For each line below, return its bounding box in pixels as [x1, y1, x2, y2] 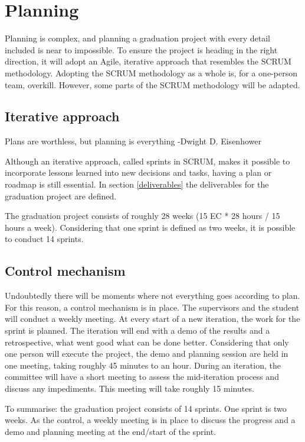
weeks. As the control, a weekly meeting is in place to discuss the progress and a [5, 414, 296, 426]
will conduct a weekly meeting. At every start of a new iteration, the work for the [5, 312, 300, 325]
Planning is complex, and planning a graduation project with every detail [5, 32, 271, 44]
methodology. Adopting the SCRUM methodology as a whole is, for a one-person [5, 66, 297, 79]
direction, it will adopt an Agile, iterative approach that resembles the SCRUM [5, 55, 291, 67]
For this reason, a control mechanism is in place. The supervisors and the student [5, 301, 300, 313]
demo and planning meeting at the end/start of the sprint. [5, 425, 217, 437]
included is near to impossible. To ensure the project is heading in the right [5, 43, 278, 56]
